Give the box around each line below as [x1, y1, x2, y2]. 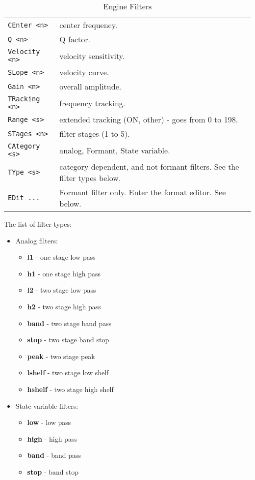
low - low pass [27, 417, 71, 427]
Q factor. [59, 33, 91, 45]
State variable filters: [15, 400, 78, 411]
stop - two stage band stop [27, 334, 109, 345]
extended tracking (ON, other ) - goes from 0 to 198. [59, 114, 238, 125]
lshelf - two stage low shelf [27, 367, 109, 378]
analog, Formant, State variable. [59, 144, 170, 156]
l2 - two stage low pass [27, 285, 96, 295]
